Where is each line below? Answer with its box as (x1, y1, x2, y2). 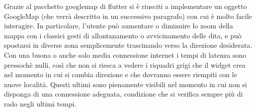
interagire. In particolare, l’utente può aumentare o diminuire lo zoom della (4, 20, 233, 31)
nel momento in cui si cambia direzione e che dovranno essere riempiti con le (4, 69, 237, 80)
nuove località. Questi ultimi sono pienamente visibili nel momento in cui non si (4, 79, 247, 89)
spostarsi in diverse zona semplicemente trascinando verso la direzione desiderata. (4, 40, 253, 50)
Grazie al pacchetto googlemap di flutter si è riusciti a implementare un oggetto (4, 1, 247, 11)
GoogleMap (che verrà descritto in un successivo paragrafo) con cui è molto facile (4, 10, 252, 21)
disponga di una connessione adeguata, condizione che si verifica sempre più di (4, 89, 243, 99)
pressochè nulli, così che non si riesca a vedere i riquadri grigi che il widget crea (4, 59, 246, 70)
